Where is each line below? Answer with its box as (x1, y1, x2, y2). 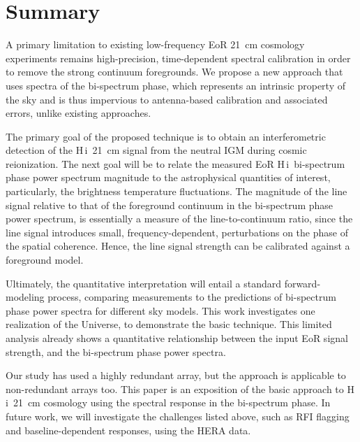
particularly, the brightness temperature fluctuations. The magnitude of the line (6, 184, 347, 199)
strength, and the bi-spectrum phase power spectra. (6, 344, 226, 359)
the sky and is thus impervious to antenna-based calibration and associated (6, 92, 328, 106)
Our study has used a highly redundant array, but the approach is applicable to (6, 368, 346, 383)
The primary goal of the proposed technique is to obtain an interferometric (6, 129, 326, 143)
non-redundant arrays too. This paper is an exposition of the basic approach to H (6, 381, 354, 396)
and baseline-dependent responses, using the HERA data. (6, 422, 251, 437)
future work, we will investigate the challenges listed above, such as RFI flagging (6, 408, 350, 423)
